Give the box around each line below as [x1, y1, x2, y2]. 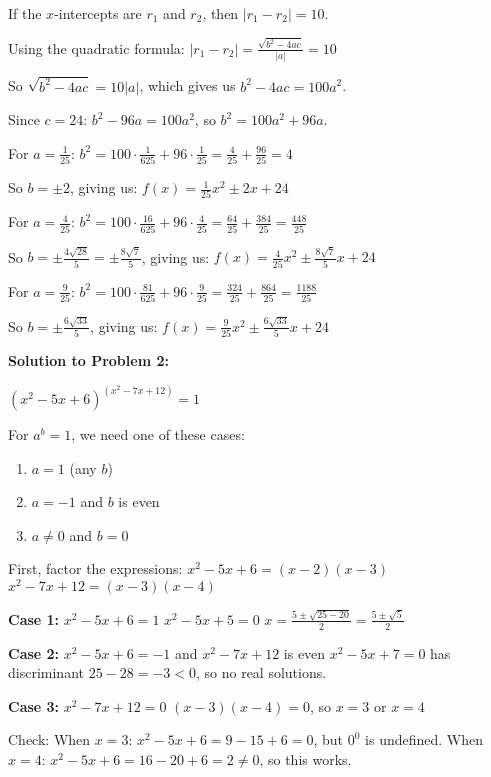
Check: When [8, 729, 91, 750]
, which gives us [139, 75, 236, 96]
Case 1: [8, 608, 60, 629]
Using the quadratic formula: [8, 37, 185, 58]
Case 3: [8, 695, 60, 716]
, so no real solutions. [195, 662, 327, 683]
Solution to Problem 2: [8, 350, 169, 370]
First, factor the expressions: [8, 558, 183, 579]
